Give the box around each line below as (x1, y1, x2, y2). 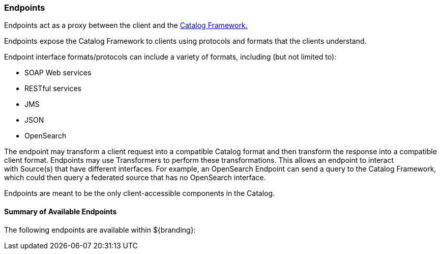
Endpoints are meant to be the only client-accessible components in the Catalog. (4, 189, 275, 198)
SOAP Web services (24, 68, 92, 77)
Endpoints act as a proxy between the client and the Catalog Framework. (4, 21, 248, 30)
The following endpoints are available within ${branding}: (4, 225, 196, 234)
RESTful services (24, 84, 82, 93)
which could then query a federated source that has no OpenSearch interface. (4, 173, 266, 182)
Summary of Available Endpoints (4, 207, 117, 216)
